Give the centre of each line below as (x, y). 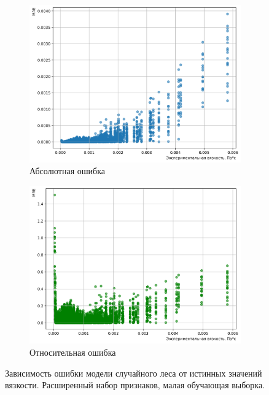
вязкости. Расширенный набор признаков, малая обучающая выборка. (135, 385)
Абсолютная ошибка (67, 171)
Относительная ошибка (73, 352)
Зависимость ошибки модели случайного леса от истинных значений (134, 373)
